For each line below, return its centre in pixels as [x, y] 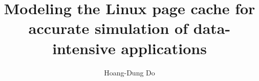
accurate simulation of [108, 28]
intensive [84, 48]
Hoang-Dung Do [129, 72]
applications [164, 48]
